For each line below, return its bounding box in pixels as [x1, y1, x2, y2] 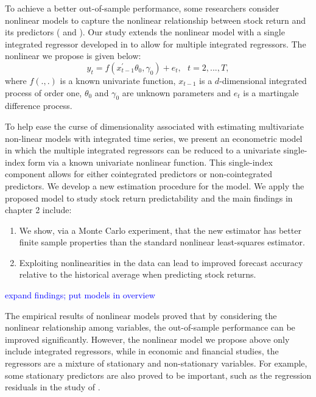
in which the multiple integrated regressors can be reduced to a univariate [5, 144, 281, 156]
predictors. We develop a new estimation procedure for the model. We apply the [5, 179, 304, 192]
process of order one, [5, 86, 82, 99]
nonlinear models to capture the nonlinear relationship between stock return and [5, 13, 306, 26]
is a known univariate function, [60, 74, 176, 86]
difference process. [5, 99, 72, 112]
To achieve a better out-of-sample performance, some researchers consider [5, 2, 279, 14]
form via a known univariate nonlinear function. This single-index [27, 155, 273, 168]
